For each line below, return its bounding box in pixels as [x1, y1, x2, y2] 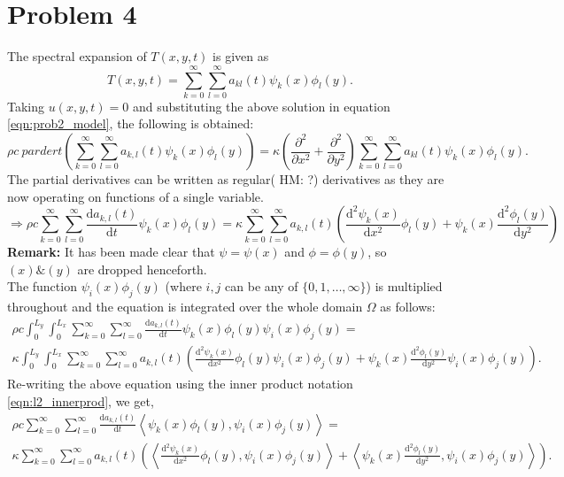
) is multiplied [366, 277, 443, 296]
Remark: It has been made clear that [7, 242, 215, 261]
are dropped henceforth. [77, 259, 207, 278]
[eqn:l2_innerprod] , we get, [7, 391, 154, 410]
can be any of [225, 277, 298, 296]
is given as [212, 47, 269, 65]
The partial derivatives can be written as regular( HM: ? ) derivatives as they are [7, 170, 444, 188]
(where [165, 277, 202, 296]
